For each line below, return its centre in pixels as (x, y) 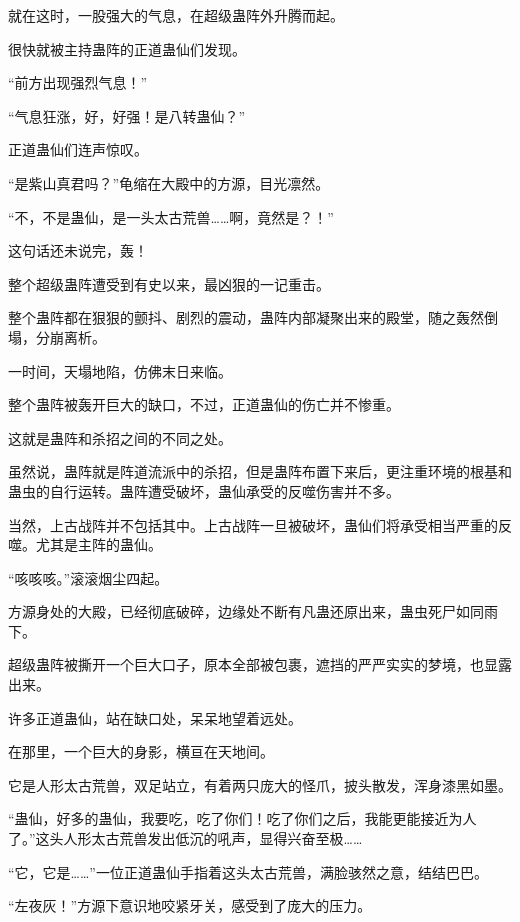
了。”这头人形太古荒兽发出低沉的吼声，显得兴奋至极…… (185, 838)
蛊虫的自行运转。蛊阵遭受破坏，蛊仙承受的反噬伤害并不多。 (204, 490)
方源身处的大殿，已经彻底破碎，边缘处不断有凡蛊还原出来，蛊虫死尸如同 (246, 611)
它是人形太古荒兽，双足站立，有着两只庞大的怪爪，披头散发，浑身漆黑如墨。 (260, 784)
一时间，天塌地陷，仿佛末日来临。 (120, 370)
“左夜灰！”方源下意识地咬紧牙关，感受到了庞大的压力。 (190, 905)
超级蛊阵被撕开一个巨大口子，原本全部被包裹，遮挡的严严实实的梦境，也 (246, 664)
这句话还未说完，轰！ (78, 250)
